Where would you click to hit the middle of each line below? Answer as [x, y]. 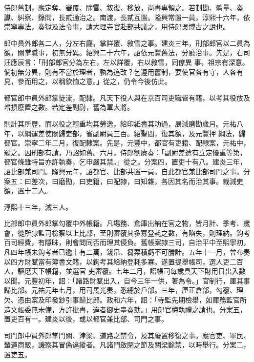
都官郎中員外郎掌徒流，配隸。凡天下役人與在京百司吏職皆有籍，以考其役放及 [127, 97]
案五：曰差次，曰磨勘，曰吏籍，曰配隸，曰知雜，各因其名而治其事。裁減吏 [124, 181]
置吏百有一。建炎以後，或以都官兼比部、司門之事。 [86, 319]
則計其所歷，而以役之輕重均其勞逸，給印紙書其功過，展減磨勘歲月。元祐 [120, 123]
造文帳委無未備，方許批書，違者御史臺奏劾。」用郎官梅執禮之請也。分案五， [125, 309]
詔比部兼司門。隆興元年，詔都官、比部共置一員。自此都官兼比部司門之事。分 [127, 171]
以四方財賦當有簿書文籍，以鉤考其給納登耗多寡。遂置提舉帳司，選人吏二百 [124, 261]
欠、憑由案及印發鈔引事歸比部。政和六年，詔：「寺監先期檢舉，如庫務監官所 [125, 300]
